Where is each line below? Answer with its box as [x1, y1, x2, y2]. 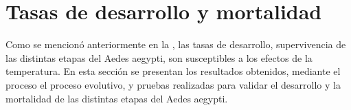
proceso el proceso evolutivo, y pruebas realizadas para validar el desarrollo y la [5, 77, 341, 91]
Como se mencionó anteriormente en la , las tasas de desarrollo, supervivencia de [5, 37, 346, 52]
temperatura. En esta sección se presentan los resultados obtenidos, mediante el [5, 64, 341, 78]
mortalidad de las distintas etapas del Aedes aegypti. [5, 91, 228, 105]
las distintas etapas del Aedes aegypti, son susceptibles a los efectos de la [5, 50, 313, 65]
